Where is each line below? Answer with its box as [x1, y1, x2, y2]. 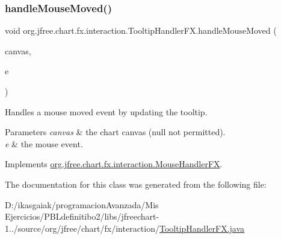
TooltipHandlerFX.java [159, 221, 245, 234]
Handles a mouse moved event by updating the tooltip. [5, 105, 208, 118]
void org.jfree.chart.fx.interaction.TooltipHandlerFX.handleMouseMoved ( [5, 24, 277, 37]
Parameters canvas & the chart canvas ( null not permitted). [5, 126, 226, 138]
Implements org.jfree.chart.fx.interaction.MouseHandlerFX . [5, 158, 223, 170]
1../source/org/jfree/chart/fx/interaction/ [5, 221, 159, 234]
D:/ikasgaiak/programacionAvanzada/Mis [5, 198, 159, 211]
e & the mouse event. [5, 137, 83, 150]
